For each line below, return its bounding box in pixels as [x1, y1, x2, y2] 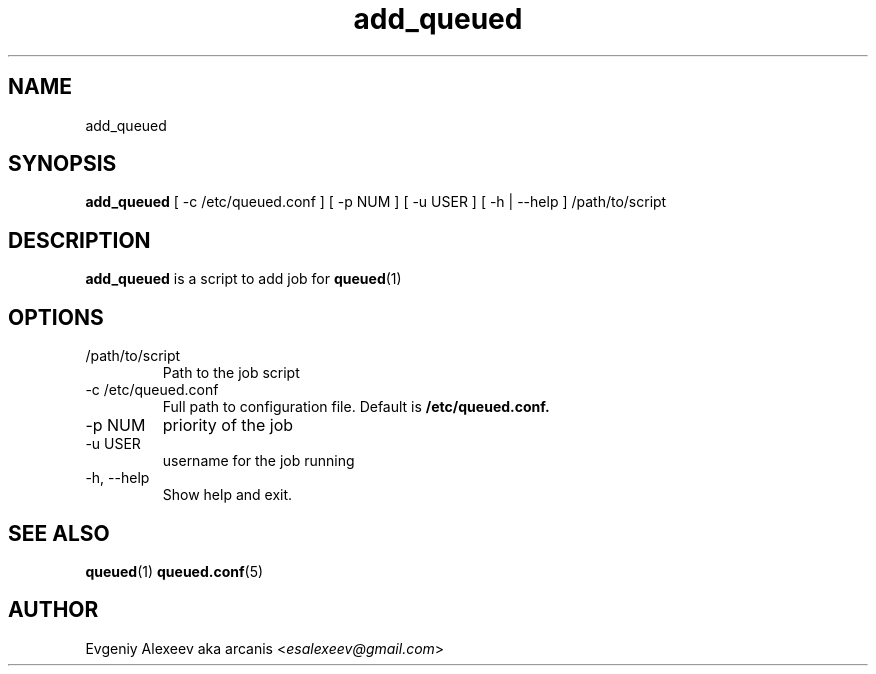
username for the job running [162, 452, 355, 470]
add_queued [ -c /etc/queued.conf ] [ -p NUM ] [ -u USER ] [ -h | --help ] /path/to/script [85, 193, 667, 211]
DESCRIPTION [8, 227, 151, 253]
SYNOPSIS [8, 151, 117, 177]
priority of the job [162, 415, 294, 436]
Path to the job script [162, 364, 300, 382]
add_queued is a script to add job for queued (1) [85, 270, 402, 288]
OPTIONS [8, 304, 104, 330]
